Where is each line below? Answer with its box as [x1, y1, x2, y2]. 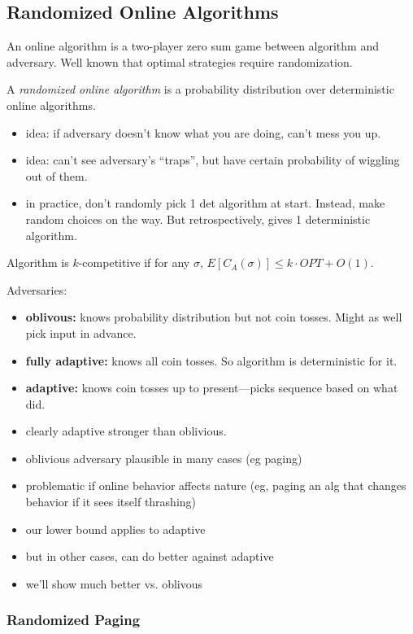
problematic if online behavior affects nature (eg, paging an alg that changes [25, 477, 406, 494]
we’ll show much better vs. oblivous [25, 575, 203, 592]
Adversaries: [7, 281, 67, 298]
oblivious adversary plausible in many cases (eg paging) [25, 449, 302, 466]
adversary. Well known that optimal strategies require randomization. [7, 53, 353, 70]
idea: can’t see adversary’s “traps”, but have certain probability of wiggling [25, 151, 400, 168]
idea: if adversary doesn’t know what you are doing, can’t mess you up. [25, 124, 381, 141]
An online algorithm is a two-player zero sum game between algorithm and [7, 37, 379, 55]
